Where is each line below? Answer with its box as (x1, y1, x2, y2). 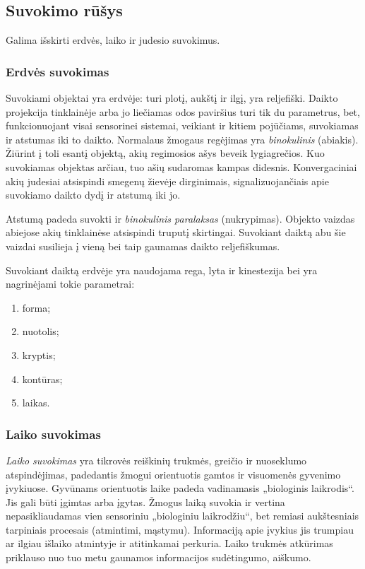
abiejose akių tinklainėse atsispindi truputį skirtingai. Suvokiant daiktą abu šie (6, 225, 346, 240)
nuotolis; (22, 324, 59, 339)
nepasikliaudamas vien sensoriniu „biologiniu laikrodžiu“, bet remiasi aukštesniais (6, 508, 359, 523)
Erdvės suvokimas (6, 62, 109, 80)
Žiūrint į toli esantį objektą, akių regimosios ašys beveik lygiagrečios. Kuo (6, 146, 325, 160)
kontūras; (22, 371, 63, 386)
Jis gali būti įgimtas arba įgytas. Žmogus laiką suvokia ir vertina (6, 494, 285, 509)
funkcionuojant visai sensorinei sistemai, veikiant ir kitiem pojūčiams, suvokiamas (6, 118, 359, 133)
